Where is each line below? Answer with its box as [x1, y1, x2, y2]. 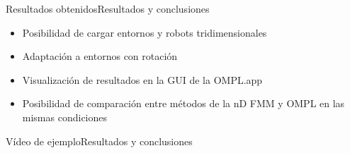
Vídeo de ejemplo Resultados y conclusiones [6, 133, 193, 148]
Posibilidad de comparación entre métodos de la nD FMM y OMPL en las [22, 96, 345, 111]
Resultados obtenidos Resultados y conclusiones [6, 1, 210, 16]
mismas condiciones [22, 109, 108, 124]
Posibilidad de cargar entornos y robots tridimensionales [22, 25, 267, 39]
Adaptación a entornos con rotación [22, 49, 178, 63]
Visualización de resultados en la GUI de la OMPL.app [22, 72, 263, 87]
